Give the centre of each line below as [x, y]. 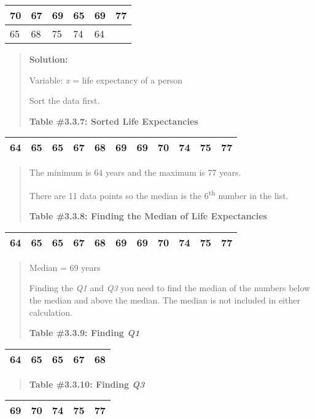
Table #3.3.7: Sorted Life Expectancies [114, 121]
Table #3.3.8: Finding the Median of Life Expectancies [148, 216]
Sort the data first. [64, 100]
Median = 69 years [65, 267]
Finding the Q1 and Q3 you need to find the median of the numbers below [170, 288]
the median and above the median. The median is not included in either [165, 300]
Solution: [49, 59]
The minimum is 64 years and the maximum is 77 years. [135, 172]
